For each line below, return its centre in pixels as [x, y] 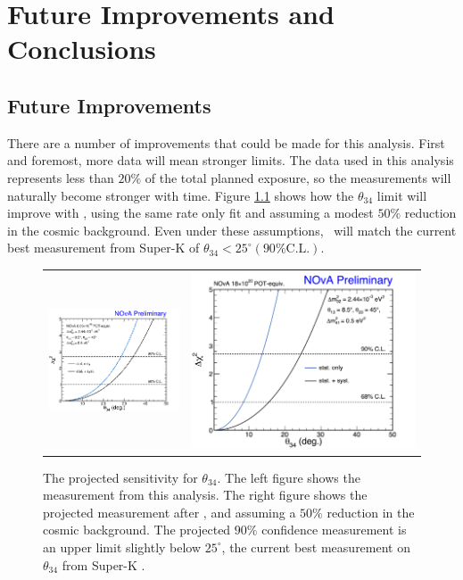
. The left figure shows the [289, 477]
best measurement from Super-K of [103, 248]
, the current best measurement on [316, 547]
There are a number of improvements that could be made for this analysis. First [226, 142]
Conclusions [82, 49]
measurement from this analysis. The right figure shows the [205, 495]
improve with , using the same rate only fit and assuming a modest [190, 213]
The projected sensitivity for [120, 477]
